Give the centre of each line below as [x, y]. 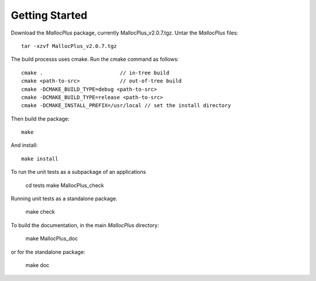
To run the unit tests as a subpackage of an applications [78, 172]
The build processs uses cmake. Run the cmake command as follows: [95, 59]
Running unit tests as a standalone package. [64, 198]
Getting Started [49, 15]
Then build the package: [40, 119]
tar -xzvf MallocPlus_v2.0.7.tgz [69, 46]
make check [40, 212]
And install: [24, 145]
